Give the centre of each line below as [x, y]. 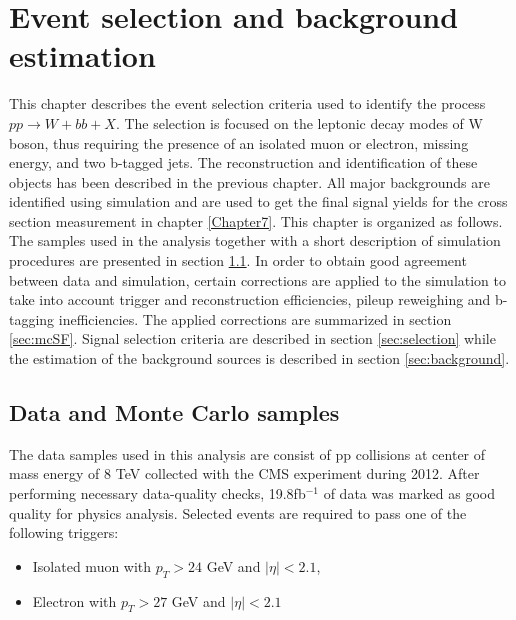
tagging [32, 318]
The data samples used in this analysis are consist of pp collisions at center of [247, 453]
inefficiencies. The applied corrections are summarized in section [255, 318]
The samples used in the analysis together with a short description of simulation [255, 240]
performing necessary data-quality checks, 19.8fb [157, 493]
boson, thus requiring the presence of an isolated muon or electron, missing [239, 142]
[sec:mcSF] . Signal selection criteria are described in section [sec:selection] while [252, 338]
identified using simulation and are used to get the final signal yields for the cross [258, 201]
